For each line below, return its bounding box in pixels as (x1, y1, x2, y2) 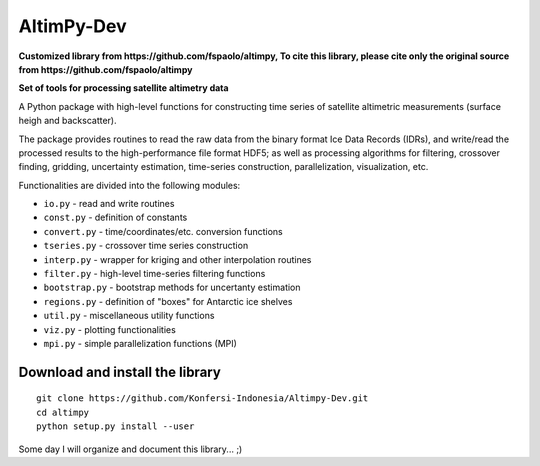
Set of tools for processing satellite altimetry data (18, 82, 229, 94)
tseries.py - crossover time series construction (43, 240, 249, 252)
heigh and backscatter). (18, 115, 117, 127)
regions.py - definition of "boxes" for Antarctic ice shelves (43, 295, 293, 307)
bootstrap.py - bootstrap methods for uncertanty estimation (43, 281, 301, 294)
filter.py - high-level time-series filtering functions (43, 268, 266, 280)
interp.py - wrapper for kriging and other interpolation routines (43, 253, 312, 265)
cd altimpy (36, 406, 90, 418)
